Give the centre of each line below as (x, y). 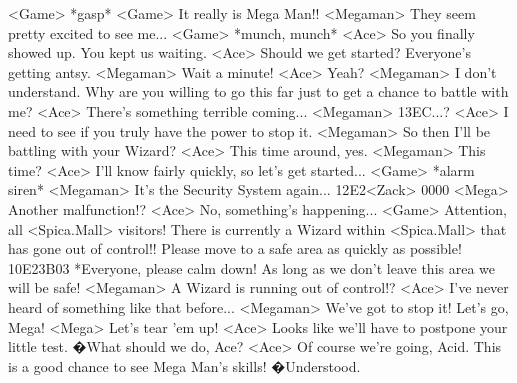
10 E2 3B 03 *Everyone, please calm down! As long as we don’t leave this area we (252, 267)
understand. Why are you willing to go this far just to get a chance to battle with (258, 91)
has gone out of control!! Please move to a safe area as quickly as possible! (235, 248)
